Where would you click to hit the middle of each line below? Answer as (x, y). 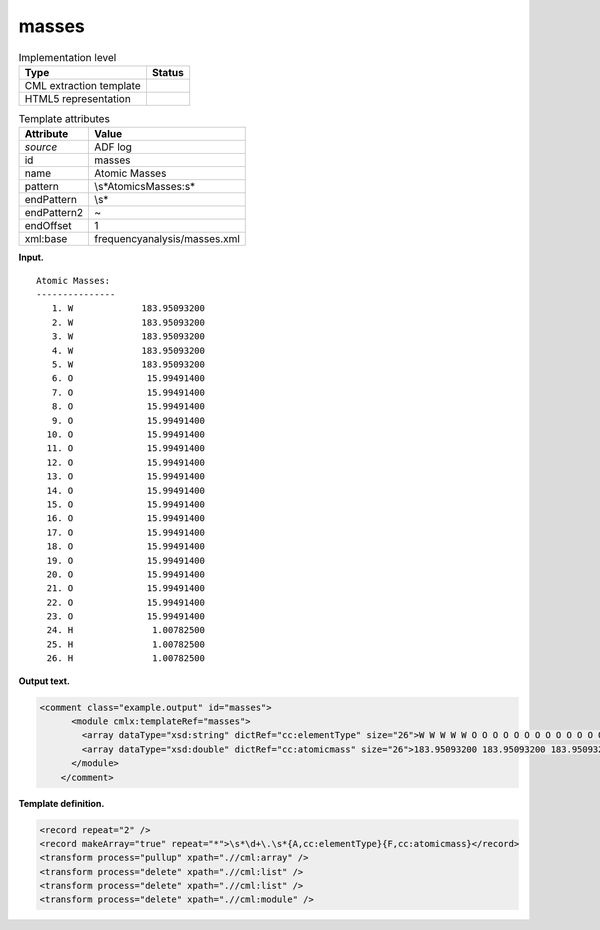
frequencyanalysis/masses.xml (167, 239)
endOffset (48, 226)
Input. (31, 257)
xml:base (46, 239)
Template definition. (61, 803)
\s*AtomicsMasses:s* (145, 187)
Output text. (44, 681)
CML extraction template (82, 85)
